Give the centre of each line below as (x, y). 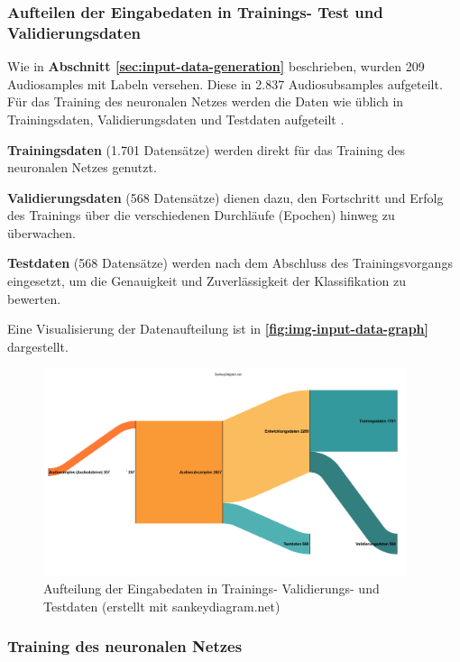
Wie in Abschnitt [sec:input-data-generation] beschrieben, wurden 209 (216, 66)
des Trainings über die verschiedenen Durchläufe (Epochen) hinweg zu (201, 215)
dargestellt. (38, 346)
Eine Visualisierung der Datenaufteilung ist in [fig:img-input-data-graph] (218, 329)
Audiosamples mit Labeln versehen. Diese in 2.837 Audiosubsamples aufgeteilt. (225, 83)
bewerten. (34, 298)
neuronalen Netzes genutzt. (82, 167)
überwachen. (41, 232)
